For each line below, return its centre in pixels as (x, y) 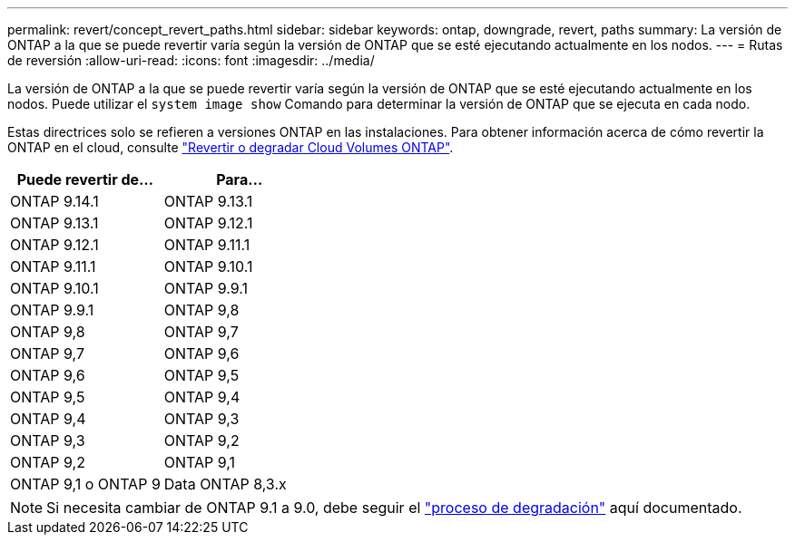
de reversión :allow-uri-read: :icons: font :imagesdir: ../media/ (191, 60)
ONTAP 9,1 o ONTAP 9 (85, 484)
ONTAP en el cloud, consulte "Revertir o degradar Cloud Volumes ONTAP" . (231, 147)
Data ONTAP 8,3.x (225, 484)
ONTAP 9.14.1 (54, 201)
